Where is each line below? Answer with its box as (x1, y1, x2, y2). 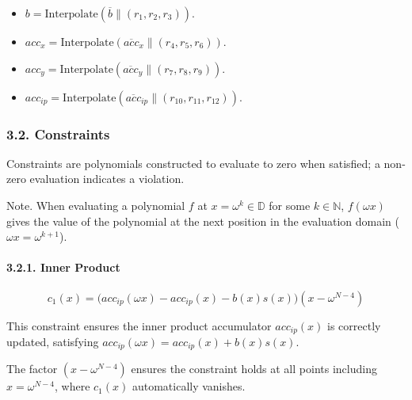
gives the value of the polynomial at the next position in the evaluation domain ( (6, 212, 400, 229)
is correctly (327, 317, 381, 333)
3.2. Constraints (6, 124, 110, 143)
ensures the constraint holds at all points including (131, 360, 377, 377)
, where (55, 378, 90, 394)
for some (269, 197, 311, 213)
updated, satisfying (6, 333, 99, 350)
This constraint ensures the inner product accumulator (6, 317, 272, 333)
